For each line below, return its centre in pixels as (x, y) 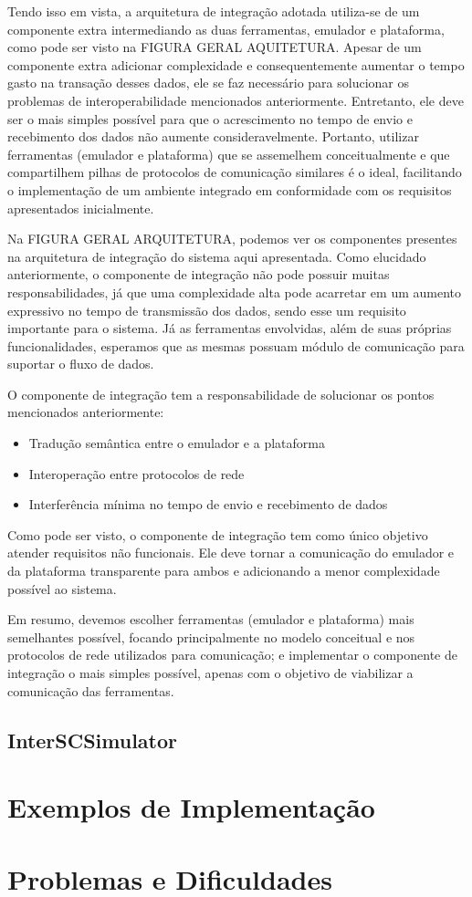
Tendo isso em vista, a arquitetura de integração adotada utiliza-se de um (214, 11)
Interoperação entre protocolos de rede (136, 473)
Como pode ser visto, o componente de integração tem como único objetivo (218, 534)
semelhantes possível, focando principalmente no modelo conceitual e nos (211, 636)
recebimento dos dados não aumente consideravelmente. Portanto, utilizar (213, 136)
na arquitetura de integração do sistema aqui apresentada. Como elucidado (217, 256)
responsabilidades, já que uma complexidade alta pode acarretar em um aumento (234, 292)
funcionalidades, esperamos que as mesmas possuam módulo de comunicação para (236, 345)
